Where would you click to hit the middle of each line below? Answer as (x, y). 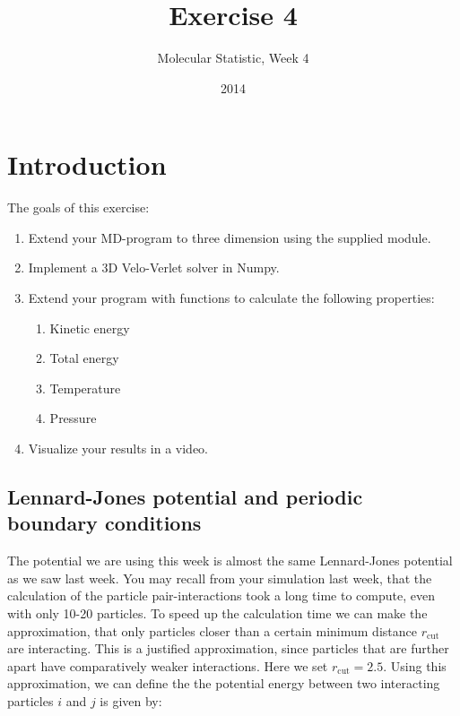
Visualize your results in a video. (118, 448)
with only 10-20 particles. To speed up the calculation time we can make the (217, 612)
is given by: (131, 700)
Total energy (84, 358)
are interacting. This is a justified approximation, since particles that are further (228, 648)
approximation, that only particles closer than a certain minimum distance (212, 630)
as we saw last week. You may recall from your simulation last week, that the (220, 578)
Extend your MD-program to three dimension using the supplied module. (230, 237)
